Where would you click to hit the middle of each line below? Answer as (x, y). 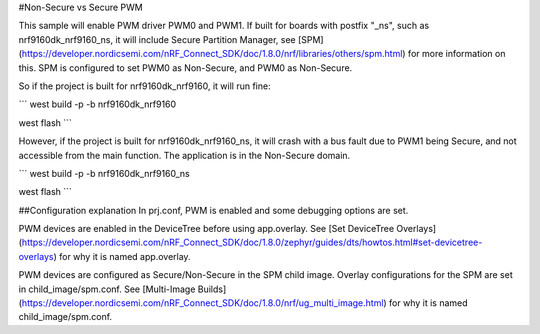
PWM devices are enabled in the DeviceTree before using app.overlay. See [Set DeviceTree (206, 229)
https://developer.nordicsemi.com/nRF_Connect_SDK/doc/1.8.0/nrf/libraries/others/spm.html (212, 54)
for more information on (456, 54)
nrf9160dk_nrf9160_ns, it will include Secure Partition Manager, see (157, 39)
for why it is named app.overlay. (124, 256)
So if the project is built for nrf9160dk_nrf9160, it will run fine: (144, 86)
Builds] (212, 289)
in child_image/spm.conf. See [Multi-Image (107, 289)
